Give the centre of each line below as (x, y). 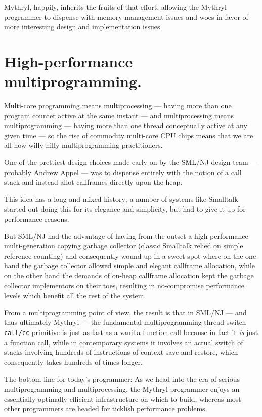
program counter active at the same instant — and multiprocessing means (119, 115)
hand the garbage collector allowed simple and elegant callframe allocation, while (130, 265)
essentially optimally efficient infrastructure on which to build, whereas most (123, 399)
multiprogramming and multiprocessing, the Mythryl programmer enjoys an (122, 389)
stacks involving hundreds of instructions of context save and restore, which (121, 352)
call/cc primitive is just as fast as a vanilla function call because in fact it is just (131, 332)
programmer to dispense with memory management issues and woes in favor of (126, 16)
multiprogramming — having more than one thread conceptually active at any (126, 125)
